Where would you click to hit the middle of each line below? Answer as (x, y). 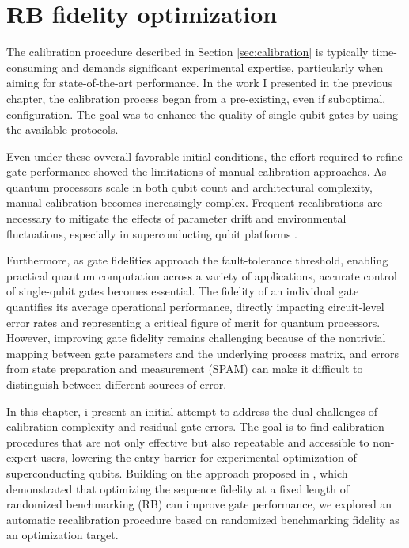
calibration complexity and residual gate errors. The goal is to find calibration (195, 426)
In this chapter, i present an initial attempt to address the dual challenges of (192, 411)
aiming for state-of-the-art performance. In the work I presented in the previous (200, 83)
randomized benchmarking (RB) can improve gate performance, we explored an (199, 504)
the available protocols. (62, 129)
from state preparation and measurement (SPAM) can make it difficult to (185, 369)
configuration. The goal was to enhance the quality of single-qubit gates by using (203, 114)
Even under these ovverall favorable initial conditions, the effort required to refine (204, 156)
